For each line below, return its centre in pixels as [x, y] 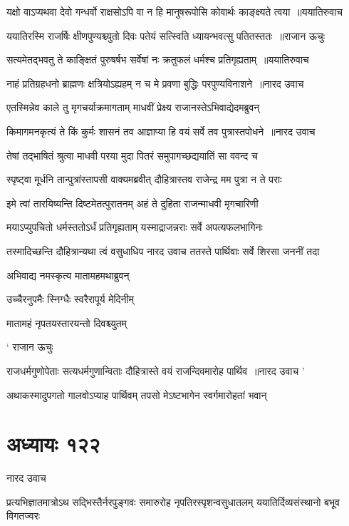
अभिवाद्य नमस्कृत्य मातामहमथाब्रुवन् [68, 275]
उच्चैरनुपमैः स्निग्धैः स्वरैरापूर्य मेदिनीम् [70, 299]
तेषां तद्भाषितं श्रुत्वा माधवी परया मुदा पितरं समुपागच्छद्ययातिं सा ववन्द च [132, 155]
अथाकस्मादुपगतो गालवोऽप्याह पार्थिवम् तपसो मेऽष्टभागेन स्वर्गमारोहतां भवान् [137, 394]
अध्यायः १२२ [53, 444]
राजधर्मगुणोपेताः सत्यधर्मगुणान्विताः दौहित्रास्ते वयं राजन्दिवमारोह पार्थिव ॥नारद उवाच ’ [156, 370]
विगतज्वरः [24, 516]
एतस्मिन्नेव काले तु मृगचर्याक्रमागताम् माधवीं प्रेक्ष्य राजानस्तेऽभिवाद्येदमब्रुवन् [133, 107]
